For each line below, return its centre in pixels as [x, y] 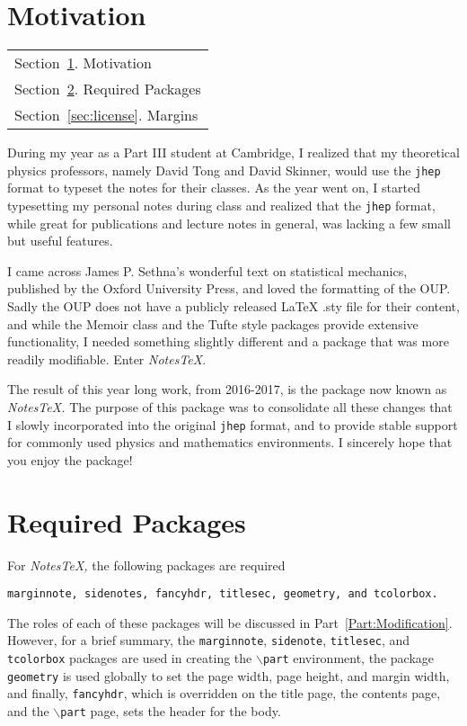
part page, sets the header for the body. [171, 711]
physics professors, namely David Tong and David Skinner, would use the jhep [224, 170]
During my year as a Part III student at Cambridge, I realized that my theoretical [233, 152]
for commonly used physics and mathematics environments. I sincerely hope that [230, 442]
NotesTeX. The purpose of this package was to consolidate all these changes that [230, 406]
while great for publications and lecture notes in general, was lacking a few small [229, 223]
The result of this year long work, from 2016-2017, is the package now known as [227, 389]
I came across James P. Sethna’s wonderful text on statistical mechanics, [207, 270]
